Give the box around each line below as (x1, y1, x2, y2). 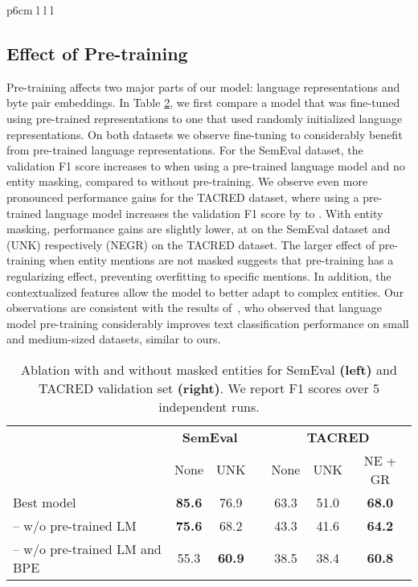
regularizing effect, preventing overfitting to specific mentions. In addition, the (6, 267, 391, 284)
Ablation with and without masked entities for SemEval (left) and (21, 359, 397, 379)
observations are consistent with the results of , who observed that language (6, 299, 382, 316)
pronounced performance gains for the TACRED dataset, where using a (6, 188, 359, 205)
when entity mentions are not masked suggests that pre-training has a (48, 252, 394, 269)
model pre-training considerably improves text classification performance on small (6, 314, 409, 331)
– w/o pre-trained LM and (13, 539, 162, 558)
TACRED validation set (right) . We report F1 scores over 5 (38, 378, 380, 397)
